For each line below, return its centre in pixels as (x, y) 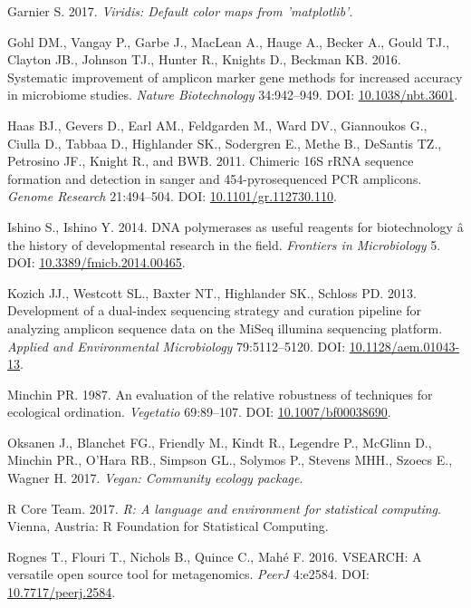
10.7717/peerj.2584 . (62, 592)
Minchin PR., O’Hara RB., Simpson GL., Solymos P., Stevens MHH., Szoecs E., (230, 460)
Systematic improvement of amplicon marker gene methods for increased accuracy (235, 77)
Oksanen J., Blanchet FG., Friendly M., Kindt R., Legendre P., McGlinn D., (220, 442)
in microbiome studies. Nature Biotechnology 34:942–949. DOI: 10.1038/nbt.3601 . (233, 95)
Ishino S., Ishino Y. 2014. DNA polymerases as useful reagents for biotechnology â (235, 226)
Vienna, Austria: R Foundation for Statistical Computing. (168, 526)
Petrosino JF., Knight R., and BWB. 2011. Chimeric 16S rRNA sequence (211, 161)
